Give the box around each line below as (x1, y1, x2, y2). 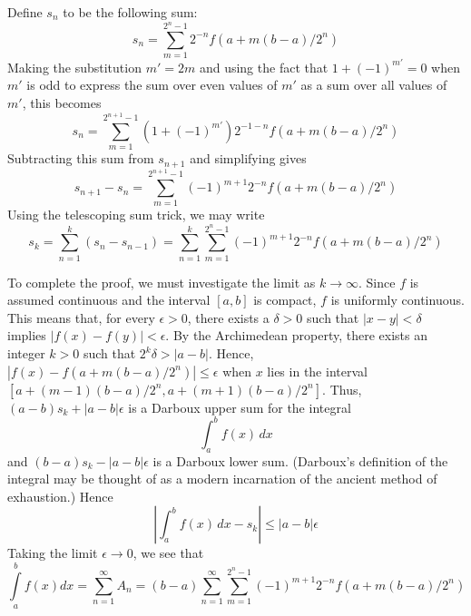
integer (7, 344, 45, 363)
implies (7, 326, 46, 345)
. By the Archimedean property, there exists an (165, 326, 428, 345)
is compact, (253, 290, 317, 309)
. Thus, (322, 379, 362, 398)
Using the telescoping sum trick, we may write (7, 205, 265, 224)
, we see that (132, 543, 204, 562)
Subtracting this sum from (7, 149, 154, 168)
